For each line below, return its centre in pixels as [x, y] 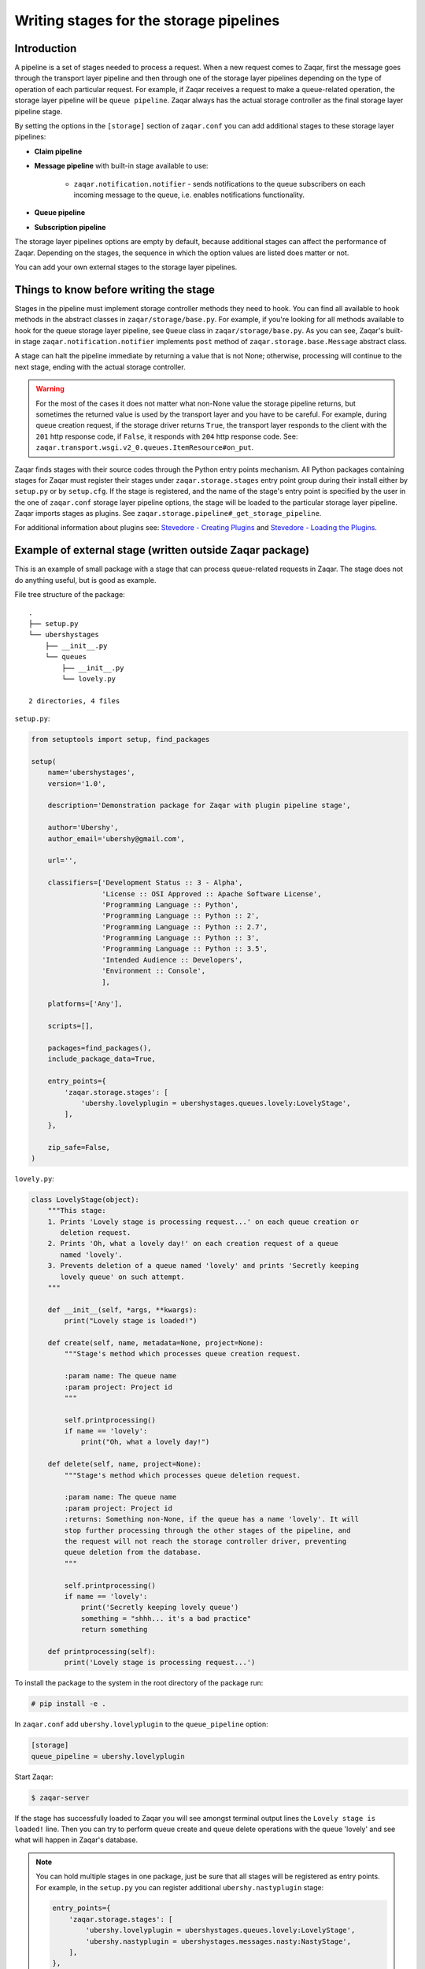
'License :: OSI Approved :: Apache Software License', [211, 894]
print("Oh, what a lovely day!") [145, 1442]
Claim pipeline [58, 151]
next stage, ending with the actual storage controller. [100, 367]
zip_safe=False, [79, 1147]
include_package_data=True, [102, 1059]
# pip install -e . [68, 1704]
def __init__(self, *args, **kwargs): [122, 1310]
